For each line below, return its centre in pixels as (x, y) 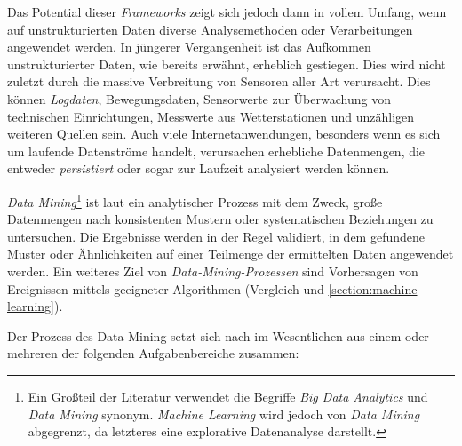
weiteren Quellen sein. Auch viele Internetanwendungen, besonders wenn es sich (224, 134)
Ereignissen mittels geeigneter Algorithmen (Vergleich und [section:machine (212, 288)
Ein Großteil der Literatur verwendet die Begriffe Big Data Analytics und (228, 396)
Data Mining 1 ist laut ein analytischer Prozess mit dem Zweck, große (195, 200)
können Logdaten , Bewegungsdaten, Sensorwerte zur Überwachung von (199, 98)
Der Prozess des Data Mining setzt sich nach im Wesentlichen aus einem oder (218, 335)
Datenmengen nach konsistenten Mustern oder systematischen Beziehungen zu (220, 219)
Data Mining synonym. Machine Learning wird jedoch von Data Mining (224, 414)
